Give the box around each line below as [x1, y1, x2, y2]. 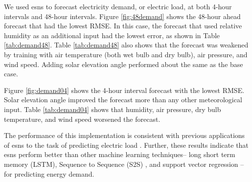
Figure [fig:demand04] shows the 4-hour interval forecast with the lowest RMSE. [4, 85, 245, 95]
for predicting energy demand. [4, 168, 94, 179]
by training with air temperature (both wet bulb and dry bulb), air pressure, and [4, 49, 248, 59]
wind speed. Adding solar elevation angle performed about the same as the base [4, 59, 243, 69]
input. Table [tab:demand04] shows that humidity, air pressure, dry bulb [4, 104, 221, 114]
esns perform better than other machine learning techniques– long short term [4, 149, 235, 159]
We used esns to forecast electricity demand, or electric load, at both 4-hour [4, 1, 232, 11]
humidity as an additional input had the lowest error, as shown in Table [4, 30, 220, 40]
